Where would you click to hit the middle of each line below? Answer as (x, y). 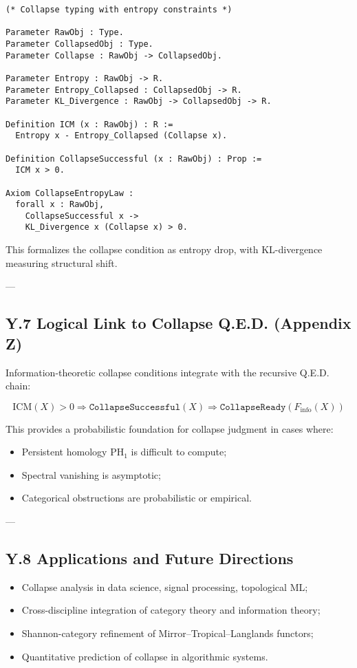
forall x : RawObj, (60, 205)
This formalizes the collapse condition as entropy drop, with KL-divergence (164, 249)
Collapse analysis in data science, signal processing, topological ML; (165, 586)
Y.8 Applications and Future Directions (150, 558)
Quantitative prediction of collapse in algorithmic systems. (145, 656)
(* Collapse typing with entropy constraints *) (119, 10)
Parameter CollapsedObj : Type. (79, 44)
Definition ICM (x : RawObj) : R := (89, 124)
